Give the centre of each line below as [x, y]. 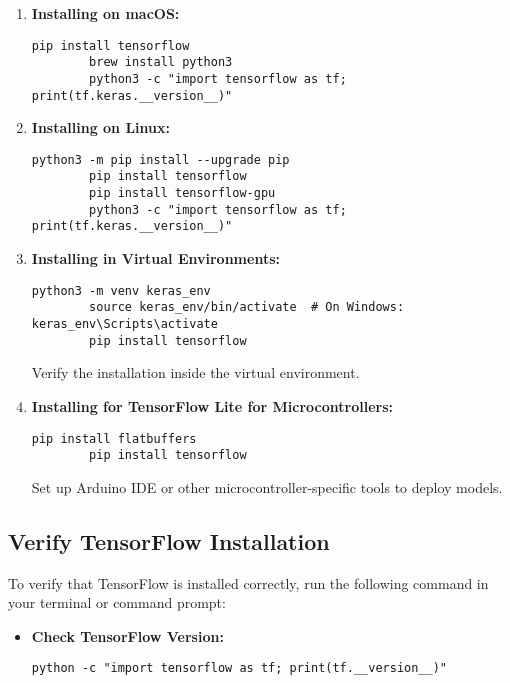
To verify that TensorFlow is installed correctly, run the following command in [248, 582]
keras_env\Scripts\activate [124, 324]
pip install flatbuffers [114, 438]
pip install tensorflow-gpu [182, 193]
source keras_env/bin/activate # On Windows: [247, 307]
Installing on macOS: [105, 13]
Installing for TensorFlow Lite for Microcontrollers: [212, 405]
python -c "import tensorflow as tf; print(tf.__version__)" [239, 668]
